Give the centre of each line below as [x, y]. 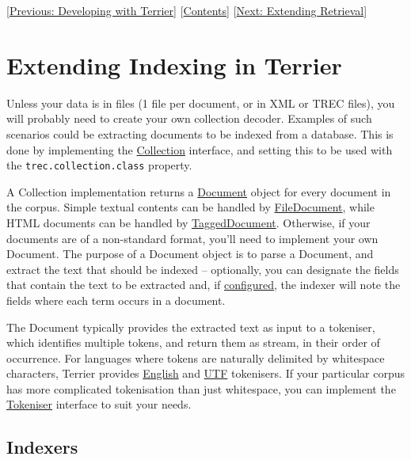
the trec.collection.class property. [99, 165]
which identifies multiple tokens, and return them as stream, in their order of [193, 342]
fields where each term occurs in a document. [116, 300]
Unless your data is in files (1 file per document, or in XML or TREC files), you [201, 103]
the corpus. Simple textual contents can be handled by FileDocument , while [190, 207]
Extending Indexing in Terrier [174, 65]
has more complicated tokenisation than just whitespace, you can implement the [201, 388]
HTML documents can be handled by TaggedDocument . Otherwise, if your [188, 222]
